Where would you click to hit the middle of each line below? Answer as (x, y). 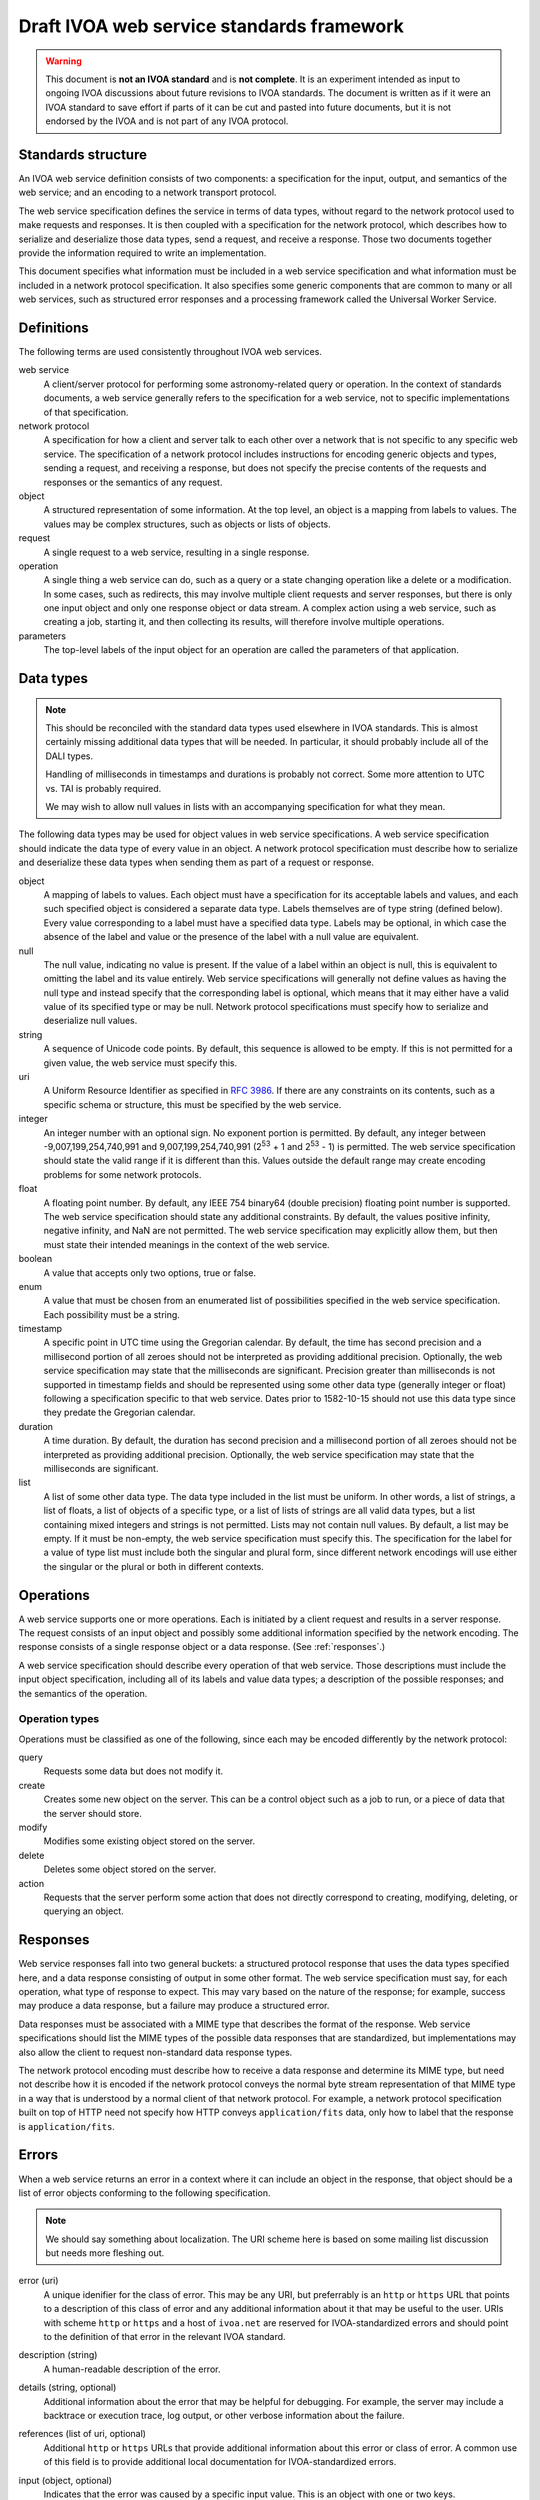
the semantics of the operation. (83, 1693)
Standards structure (82, 154)
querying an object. (83, 1911)
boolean (35, 1259)
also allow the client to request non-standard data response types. (155, 2052)
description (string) (58, 2355)
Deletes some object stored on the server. (130, 1869)
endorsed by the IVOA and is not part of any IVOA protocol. (167, 121)
